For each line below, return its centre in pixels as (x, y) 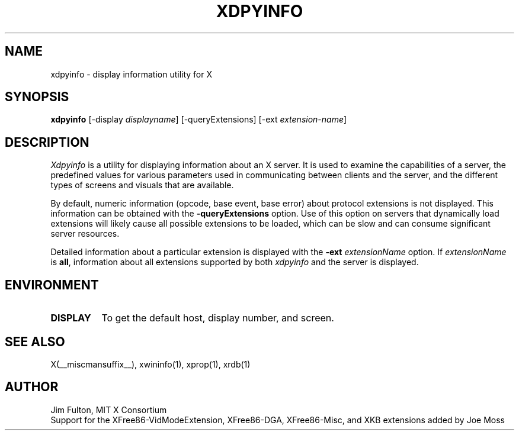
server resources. (85, 234)
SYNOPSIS (37, 97)
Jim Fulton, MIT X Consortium (109, 410)
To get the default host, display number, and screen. (218, 318)
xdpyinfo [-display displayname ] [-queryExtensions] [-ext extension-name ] (199, 120)
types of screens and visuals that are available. (142, 185)
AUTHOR (32, 387)
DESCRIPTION (47, 142)
